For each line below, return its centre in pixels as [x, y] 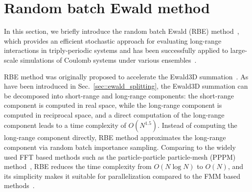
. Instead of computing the [197, 125]
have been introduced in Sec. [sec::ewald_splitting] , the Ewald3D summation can [126, 86]
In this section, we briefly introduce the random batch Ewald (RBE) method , [122, 31]
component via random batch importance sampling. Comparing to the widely [120, 147]
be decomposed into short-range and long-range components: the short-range [119, 95]
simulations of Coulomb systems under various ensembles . [108, 60]
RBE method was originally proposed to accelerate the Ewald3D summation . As [126, 76]
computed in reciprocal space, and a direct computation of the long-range [114, 114]
